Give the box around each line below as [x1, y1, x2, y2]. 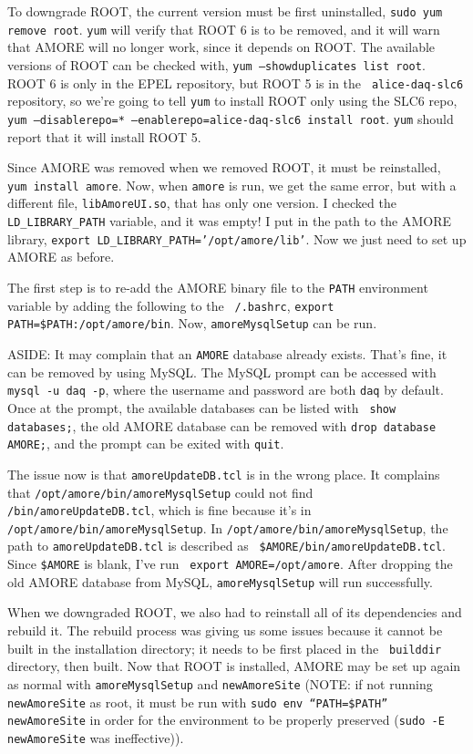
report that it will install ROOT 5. [7, 127, 201, 146]
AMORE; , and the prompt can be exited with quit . [7, 434, 284, 453]
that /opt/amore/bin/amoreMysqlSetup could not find [7, 482, 314, 501]
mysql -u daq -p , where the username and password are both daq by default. [7, 380, 444, 399]
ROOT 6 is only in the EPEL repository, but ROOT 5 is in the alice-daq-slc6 [7, 73, 464, 92]
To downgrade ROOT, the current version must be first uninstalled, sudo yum [7, 2, 443, 20]
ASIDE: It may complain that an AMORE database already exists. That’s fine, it [7, 344, 447, 363]
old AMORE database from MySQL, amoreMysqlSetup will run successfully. [7, 572, 433, 591]
